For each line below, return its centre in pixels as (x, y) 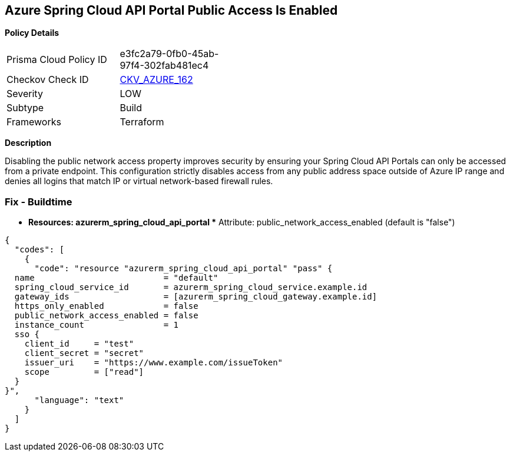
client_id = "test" (79, 344)
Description (28, 143)
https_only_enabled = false (106, 306)
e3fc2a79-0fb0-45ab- (169, 54)
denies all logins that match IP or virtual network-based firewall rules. (139, 181)
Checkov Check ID (48, 80)
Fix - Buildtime (39, 202)
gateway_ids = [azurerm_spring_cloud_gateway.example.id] (196, 297)
